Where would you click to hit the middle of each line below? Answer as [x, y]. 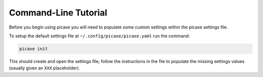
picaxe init [34, 49]
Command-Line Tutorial [58, 13]
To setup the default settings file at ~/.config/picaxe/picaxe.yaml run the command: [99, 36]
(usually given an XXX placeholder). [45, 68]
